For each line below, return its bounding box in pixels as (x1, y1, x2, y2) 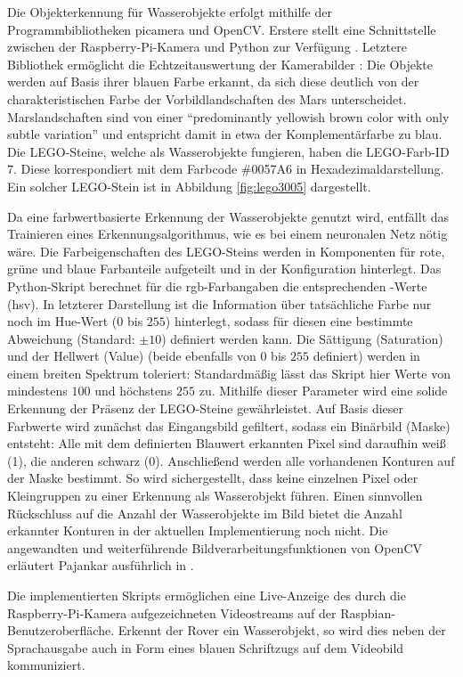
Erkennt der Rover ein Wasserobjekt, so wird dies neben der (118, 621, 446, 640)
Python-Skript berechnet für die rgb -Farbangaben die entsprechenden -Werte (7, 276, 427, 295)
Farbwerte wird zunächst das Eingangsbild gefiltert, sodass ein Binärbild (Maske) (7, 416, 451, 435)
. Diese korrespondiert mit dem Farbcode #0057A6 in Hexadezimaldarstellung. (13, 159, 444, 178)
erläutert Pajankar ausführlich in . (7, 556, 194, 575)
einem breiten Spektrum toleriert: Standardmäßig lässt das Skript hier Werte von (7, 363, 451, 382)
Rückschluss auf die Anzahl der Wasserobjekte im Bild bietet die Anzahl (7, 503, 402, 522)
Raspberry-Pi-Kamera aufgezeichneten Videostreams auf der (7, 603, 337, 622)
